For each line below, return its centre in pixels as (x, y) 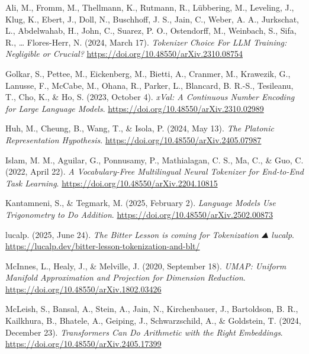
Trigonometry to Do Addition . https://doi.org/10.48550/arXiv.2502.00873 (139, 214)
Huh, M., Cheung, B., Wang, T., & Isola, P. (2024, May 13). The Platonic (140, 128)
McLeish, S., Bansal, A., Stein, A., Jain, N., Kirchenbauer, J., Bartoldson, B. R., (152, 309)
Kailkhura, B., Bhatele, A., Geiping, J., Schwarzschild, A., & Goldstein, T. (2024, (153, 321)
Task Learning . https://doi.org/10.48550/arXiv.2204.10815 (112, 183)
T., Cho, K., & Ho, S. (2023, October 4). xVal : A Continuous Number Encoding (150, 97)
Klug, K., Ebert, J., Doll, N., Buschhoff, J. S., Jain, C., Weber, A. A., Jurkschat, (152, 19)
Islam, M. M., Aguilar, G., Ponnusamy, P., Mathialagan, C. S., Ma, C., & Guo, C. (154, 160)
